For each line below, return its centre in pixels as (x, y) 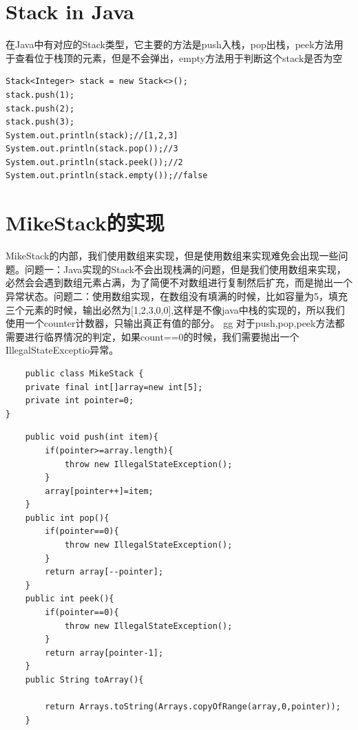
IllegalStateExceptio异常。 (62, 350)
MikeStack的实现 (85, 223)
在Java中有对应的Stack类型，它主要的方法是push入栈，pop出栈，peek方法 (170, 44)
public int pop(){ (67, 518)
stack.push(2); (40, 108)
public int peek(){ (70, 599)
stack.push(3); (40, 122)
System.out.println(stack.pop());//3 (92, 149)
